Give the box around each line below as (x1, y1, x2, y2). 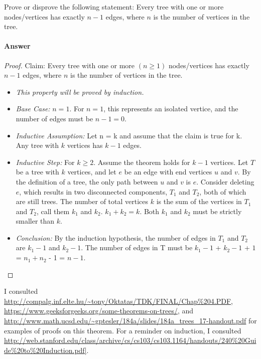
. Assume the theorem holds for (93, 156, 190, 167)
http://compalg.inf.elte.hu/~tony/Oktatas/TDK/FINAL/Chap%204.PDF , (4, 295, 233, 306)
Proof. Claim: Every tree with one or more (4, 60, 135, 70)
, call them (36, 206, 70, 216)
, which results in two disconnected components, (19, 186, 168, 197)
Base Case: (16, 103, 50, 114)
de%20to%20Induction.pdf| (4, 344, 87, 355)
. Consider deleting (196, 176, 254, 187)
